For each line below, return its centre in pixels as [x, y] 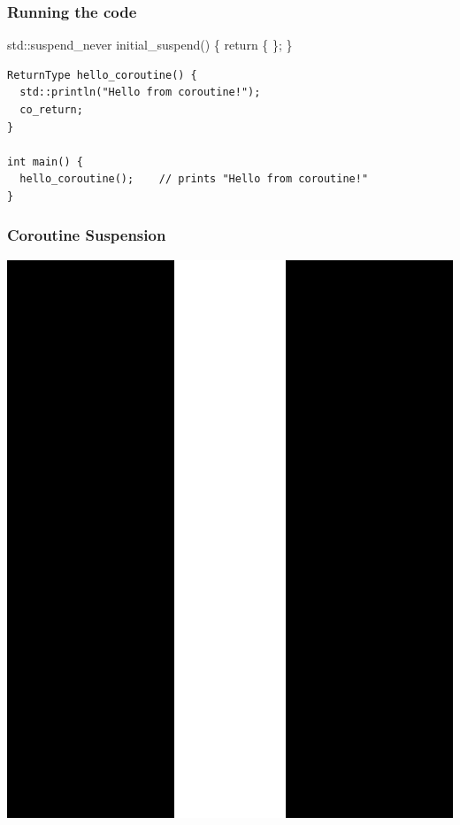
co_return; [51, 110]
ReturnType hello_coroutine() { [102, 75]
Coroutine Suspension [87, 235]
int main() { [45, 162]
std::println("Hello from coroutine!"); [140, 93]
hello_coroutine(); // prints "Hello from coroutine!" [194, 179]
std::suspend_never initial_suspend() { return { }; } [150, 45]
